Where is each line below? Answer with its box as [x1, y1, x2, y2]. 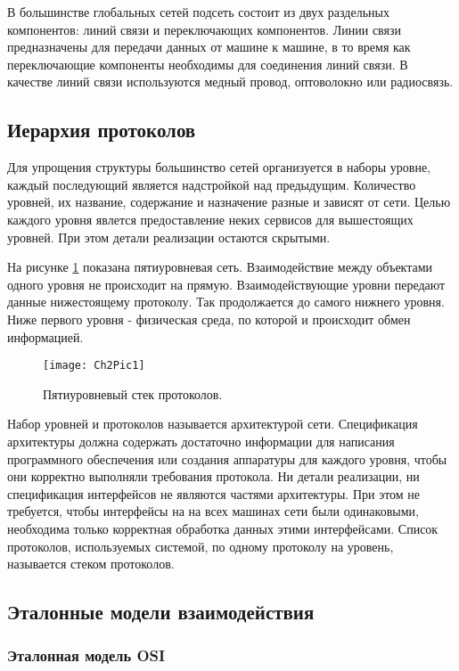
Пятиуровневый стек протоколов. [43, 384, 223, 403]
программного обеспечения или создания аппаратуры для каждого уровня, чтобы [7, 449, 447, 468]
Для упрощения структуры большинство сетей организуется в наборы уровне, [7, 158, 431, 176]
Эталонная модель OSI [7, 644, 166, 667]
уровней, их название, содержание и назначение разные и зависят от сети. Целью [7, 192, 451, 211]
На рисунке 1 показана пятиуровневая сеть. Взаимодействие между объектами [7, 258, 433, 276]
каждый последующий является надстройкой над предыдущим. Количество [7, 175, 416, 193]
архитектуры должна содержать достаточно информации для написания [7, 431, 395, 450]
